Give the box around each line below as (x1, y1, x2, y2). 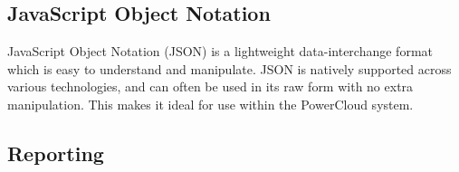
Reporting (7, 139, 104, 167)
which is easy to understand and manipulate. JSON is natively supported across (7, 59, 452, 78)
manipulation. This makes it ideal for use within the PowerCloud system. (7, 94, 414, 113)
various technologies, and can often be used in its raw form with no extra (7, 77, 414, 96)
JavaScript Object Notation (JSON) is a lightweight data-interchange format (7, 42, 433, 61)
